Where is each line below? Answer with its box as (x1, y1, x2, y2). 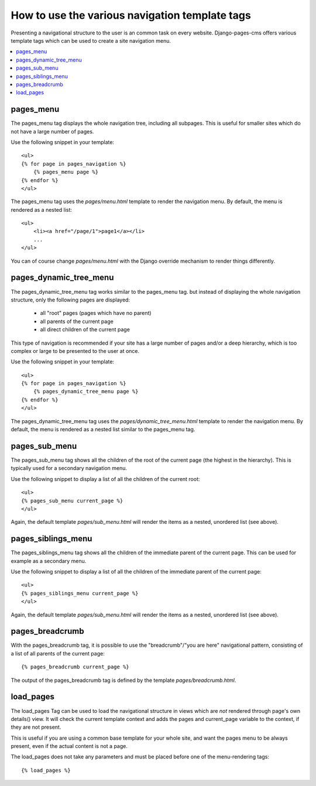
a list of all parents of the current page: (11, 650, 105, 657)
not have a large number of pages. (11, 128, 94, 135)
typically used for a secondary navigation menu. (11, 465, 128, 472)
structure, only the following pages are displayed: (11, 296, 130, 303)
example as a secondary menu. (11, 557, 87, 564)
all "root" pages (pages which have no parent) (40, 310, 152, 317)
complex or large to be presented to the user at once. (11, 347, 140, 354)
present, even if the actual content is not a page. (11, 743, 128, 750)
